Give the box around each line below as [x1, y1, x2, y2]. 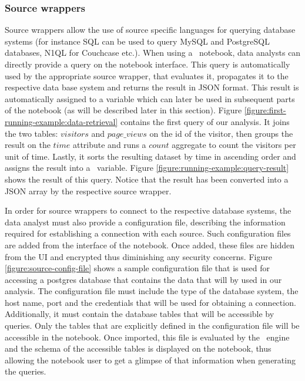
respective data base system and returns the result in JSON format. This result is [5, 81, 299, 93]
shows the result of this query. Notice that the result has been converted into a [5, 173, 289, 185]
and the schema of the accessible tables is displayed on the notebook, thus [5, 342, 272, 355]
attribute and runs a [72, 139, 146, 151]
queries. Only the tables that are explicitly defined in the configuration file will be [5, 319, 300, 332]
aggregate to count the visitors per [172, 139, 296, 151]
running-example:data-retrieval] [5, 115, 118, 127]
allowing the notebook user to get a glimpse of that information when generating [5, 353, 296, 366]
